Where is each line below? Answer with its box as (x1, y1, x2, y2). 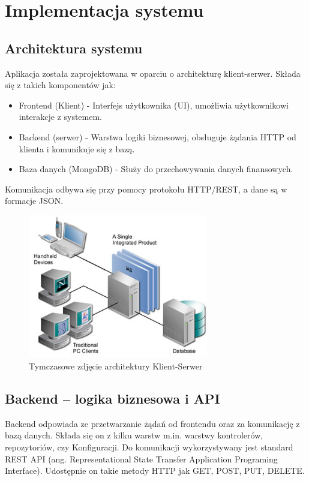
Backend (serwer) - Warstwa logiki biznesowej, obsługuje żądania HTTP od (19, 130, 296, 143)
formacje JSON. (5, 194, 64, 207)
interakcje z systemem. (19, 110, 103, 123)
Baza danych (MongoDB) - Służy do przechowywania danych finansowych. (19, 163, 293, 175)
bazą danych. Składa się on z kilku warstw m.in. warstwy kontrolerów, (5, 429, 263, 441)
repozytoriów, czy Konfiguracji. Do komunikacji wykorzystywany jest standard (5, 440, 293, 453)
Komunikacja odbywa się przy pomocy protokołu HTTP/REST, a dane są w (5, 182, 287, 195)
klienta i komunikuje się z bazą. (19, 142, 135, 155)
